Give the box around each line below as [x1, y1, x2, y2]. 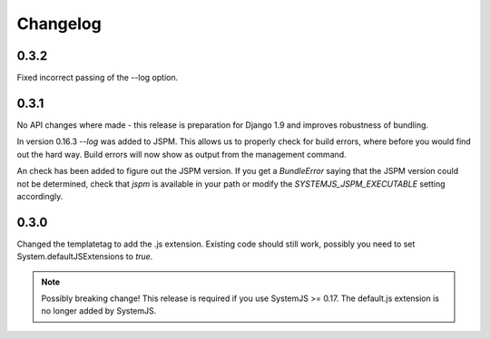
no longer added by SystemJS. [41, 305, 157, 316]
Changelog [16, 14, 102, 34]
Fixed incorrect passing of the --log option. [16, 73, 179, 83]
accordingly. [16, 190, 64, 201]
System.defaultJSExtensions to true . [16, 251, 153, 262]
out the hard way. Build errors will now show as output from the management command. [16, 149, 347, 160]
